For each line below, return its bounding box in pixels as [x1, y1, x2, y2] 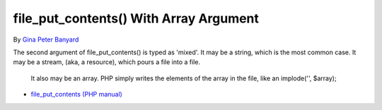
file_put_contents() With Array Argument [13, 11, 260, 26]
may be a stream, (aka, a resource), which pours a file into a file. [13, 58, 201, 66]
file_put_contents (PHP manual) [30, 90, 123, 99]
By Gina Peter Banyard [13, 35, 79, 44]
